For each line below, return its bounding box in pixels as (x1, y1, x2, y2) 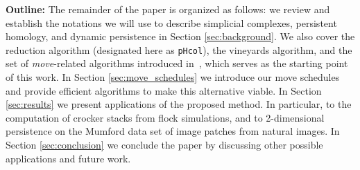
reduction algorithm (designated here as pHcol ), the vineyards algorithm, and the (6, 42, 352, 57)
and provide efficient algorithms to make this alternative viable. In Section (6, 83, 322, 97)
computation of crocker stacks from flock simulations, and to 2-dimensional (6, 110, 325, 124)
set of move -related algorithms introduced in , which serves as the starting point (6, 56, 348, 70)
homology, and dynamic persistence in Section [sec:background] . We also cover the (6, 29, 355, 44)
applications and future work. (6, 151, 131, 165)
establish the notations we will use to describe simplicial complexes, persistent (6, 15, 337, 30)
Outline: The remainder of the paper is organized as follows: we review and (6, 2, 330, 16)
